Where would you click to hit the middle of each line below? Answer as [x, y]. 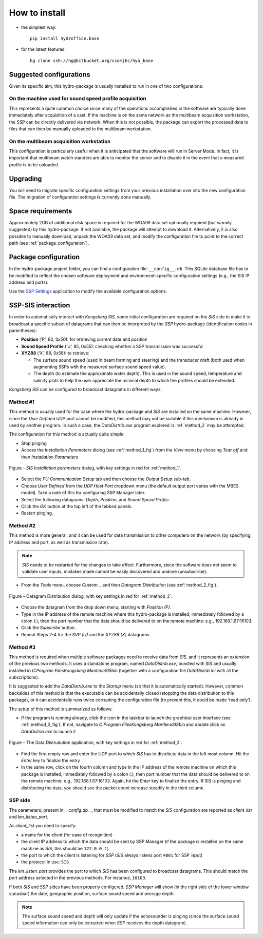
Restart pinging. [37, 513]
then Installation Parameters [50, 457]
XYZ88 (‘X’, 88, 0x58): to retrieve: [55, 353]
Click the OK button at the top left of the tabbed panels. [77, 506]
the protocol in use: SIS [45, 862]
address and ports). [29, 282]
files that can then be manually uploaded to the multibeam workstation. [80, 129]
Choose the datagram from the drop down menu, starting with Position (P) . [96, 607]
